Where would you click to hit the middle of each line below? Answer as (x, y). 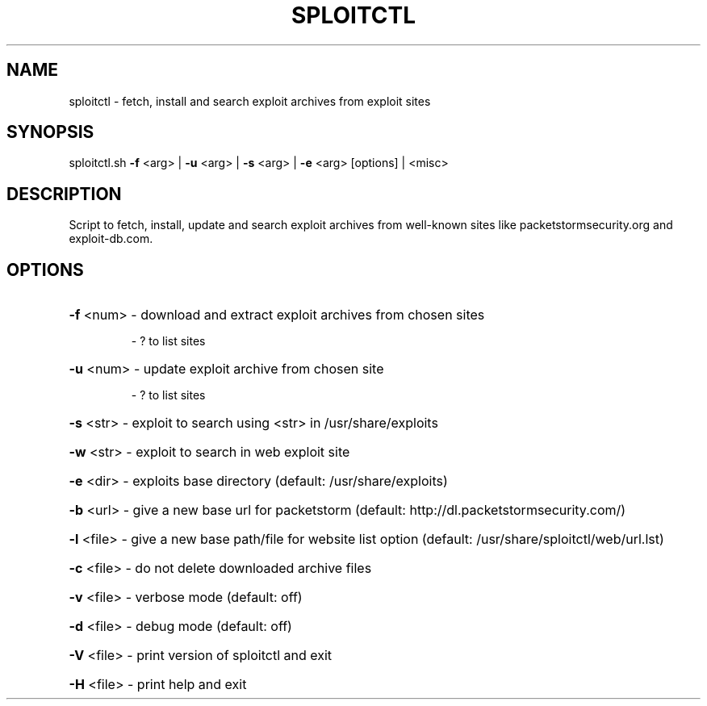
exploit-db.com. (111, 239)
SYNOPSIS (50, 132)
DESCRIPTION (64, 194)
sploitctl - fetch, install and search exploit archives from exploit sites (250, 101)
